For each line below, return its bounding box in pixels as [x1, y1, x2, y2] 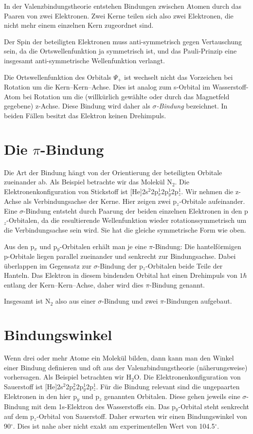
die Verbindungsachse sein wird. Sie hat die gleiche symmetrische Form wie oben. [4, 224, 246, 235]
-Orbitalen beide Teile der [145, 260, 223, 271]
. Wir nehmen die [181, 186, 234, 196]
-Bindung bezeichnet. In [156, 101, 228, 111]
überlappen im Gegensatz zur [4, 260, 91, 271]
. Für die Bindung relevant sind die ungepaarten [96, 381, 240, 391]
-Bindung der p [97, 260, 143, 271]
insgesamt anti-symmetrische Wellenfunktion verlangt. [4, 55, 165, 65]
